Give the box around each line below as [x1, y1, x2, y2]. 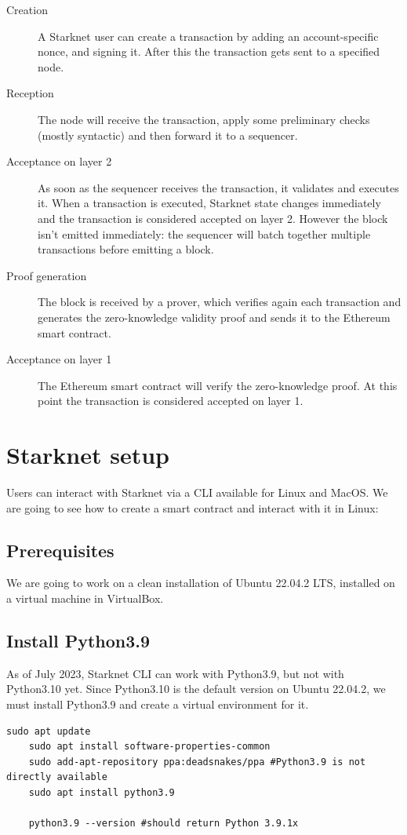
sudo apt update [6, 725, 91, 737]
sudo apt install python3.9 [28, 786, 175, 798]
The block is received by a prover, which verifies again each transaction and [38, 294, 402, 310]
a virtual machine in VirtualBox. [6, 589, 164, 606]
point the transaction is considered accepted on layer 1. [38, 392, 303, 409]
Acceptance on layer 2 [6, 153, 112, 170]
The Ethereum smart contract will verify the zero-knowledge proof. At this [38, 377, 398, 393]
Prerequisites [6, 538, 114, 562]
